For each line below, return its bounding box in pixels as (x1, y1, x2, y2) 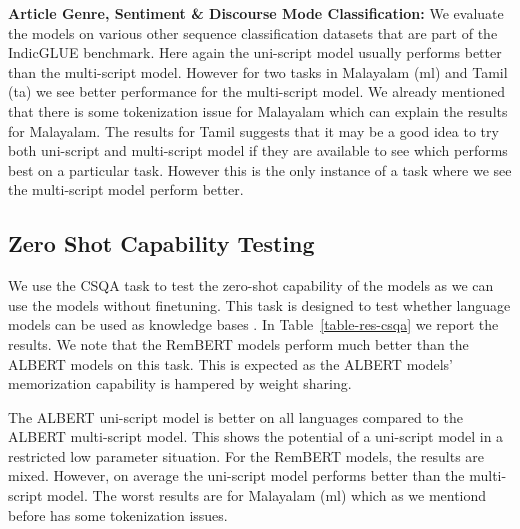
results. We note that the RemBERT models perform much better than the (8, 333, 469, 354)
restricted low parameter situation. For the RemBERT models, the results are (8, 445, 485, 466)
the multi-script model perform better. (8, 179, 244, 200)
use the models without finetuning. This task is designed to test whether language (8, 294, 511, 315)
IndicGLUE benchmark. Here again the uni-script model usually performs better (8, 42, 502, 63)
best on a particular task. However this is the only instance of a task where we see (8, 159, 512, 180)
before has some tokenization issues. (8, 504, 228, 525)
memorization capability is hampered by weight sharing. (8, 373, 352, 394)
